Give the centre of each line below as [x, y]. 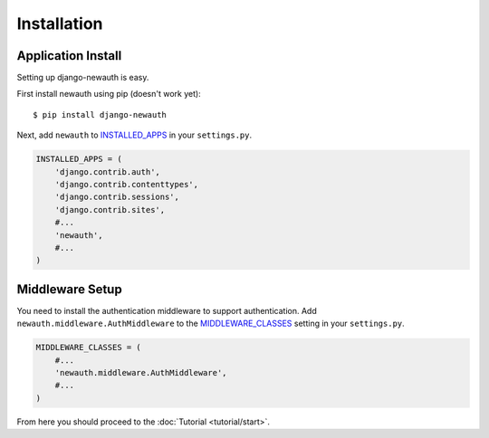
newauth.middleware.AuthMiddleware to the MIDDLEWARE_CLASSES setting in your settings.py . [211, 324]
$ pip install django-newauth [100, 114]
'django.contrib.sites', [110, 209]
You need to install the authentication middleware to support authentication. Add [167, 310]
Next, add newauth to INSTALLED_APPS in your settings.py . [134, 135]
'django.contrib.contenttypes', [127, 184]
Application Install [69, 56]
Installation [60, 24]
